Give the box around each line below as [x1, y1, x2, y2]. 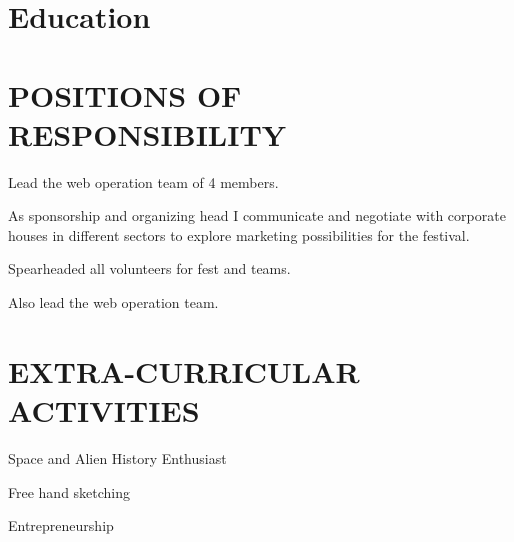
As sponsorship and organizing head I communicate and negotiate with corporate [8, 205, 506, 226]
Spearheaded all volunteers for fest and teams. [8, 258, 291, 279]
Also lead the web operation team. [8, 292, 219, 313]
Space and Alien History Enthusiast [8, 447, 227, 468]
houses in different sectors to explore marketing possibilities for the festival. [8, 224, 470, 245]
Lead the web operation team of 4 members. [8, 171, 279, 192]
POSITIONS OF [8, 74, 242, 115]
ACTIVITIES [8, 390, 200, 431]
